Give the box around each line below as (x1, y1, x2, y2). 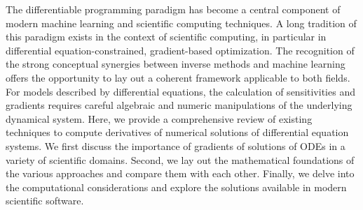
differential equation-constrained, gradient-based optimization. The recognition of (6, 43, 355, 57)
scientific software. (6, 193, 84, 208)
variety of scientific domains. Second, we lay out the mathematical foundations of (6, 152, 355, 167)
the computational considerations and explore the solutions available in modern (6, 179, 347, 194)
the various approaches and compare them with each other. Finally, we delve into (6, 166, 355, 181)
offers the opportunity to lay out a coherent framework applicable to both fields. (6, 70, 350, 84)
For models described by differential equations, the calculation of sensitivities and (6, 84, 355, 98)
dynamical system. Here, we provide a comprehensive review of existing (6, 111, 313, 126)
